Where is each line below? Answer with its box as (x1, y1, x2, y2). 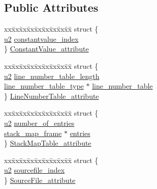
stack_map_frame (4, 127, 62, 138)
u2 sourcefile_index (4, 165, 65, 175)
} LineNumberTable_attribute (4, 90, 99, 101)
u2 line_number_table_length (4, 70, 100, 81)
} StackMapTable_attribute (4, 138, 91, 148)
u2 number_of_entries (4, 117, 75, 128)
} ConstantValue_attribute (4, 43, 89, 54)
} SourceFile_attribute (4, 174, 76, 185)
